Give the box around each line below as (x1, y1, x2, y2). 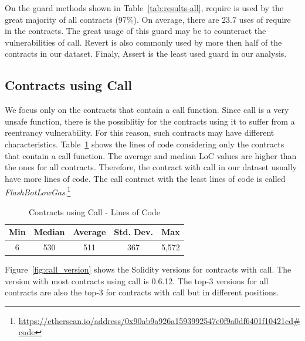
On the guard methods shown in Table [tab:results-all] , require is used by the (5, 2, 284, 13)
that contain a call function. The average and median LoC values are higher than (5, 149, 297, 161)
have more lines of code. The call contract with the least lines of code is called (5, 172, 286, 184)
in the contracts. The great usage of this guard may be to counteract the (5, 25, 266, 37)
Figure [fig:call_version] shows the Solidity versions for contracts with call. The (5, 263, 292, 275)
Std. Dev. (114, 226, 153, 238)
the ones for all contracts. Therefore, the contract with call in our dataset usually (5, 161, 297, 173)
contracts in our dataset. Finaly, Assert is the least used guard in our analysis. (5, 47, 287, 60)
